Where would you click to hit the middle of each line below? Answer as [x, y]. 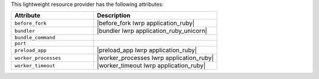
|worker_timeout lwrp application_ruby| [151, 66]
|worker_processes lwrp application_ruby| [155, 58]
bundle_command [35, 38]
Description [114, 16]
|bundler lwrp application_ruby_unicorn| [152, 31]
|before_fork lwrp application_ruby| [146, 23]
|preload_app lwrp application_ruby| [147, 50]
